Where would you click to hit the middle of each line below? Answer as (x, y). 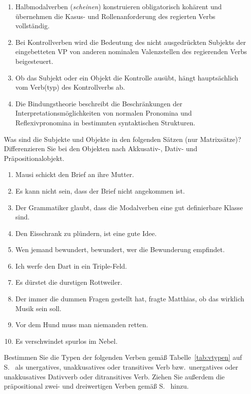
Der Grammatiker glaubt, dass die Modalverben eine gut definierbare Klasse (129, 207)
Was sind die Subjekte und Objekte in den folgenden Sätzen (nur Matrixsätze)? (123, 139)
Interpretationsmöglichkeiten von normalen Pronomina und (104, 113)
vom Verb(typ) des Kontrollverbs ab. (70, 87)
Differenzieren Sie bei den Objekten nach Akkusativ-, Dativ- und (101, 148)
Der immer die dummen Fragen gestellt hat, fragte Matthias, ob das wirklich (130, 299)
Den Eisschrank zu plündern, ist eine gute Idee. (86, 233)
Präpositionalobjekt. (34, 158)
